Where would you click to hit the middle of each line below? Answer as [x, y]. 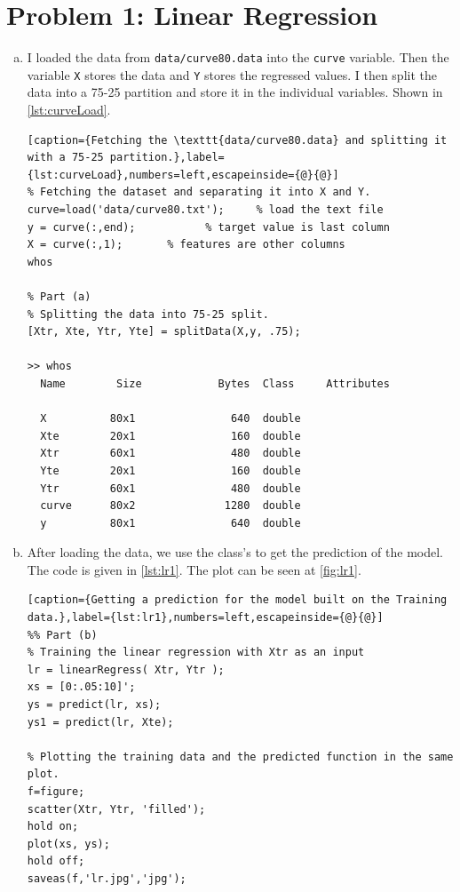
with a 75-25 [65, 158]
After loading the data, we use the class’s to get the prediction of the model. [235, 552]
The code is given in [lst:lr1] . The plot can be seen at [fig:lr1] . [194, 569]
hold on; [53, 827]
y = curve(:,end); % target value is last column [208, 227]
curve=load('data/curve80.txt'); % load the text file [205, 210]
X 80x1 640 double [171, 419]
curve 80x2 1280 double [171, 506]
